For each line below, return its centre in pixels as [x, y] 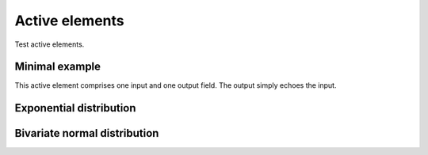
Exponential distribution [75, 108]
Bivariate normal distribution [87, 133]
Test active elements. [50, 44]
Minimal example [58, 67]
